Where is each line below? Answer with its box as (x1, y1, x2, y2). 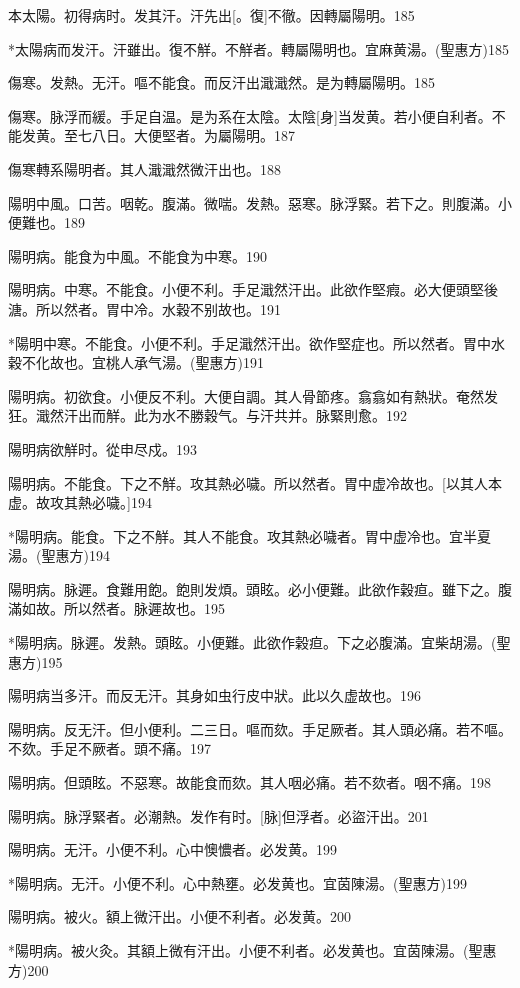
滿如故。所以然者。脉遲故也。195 (8, 598, 225, 619)
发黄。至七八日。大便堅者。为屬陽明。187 (21, 125, 295, 146)
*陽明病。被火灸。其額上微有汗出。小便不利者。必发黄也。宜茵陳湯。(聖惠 (8, 940, 497, 960)
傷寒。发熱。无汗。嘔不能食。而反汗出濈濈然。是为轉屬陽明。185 (8, 72, 435, 93)
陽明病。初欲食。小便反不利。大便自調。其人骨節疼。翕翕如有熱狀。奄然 (8, 385, 484, 406)
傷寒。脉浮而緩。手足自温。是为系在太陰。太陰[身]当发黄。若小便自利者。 (8, 105, 492, 126)
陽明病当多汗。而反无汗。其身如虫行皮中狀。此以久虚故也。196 (8, 685, 421, 706)
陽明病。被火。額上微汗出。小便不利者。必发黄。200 (8, 906, 351, 927)
